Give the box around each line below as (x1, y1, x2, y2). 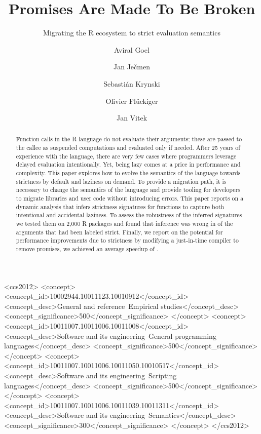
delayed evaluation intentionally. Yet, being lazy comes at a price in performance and (16, 160, 241, 169)
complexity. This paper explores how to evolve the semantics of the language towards (16, 169, 241, 177)
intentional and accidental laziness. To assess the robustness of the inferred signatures (16, 211, 242, 219)
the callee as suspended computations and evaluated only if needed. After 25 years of (16, 143, 240, 152)
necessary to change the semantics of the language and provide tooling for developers (16, 185, 240, 194)
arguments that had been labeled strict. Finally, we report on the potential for (16, 227, 223, 236)
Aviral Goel (114, 44, 150, 55)
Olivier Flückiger (105, 95, 158, 106)
